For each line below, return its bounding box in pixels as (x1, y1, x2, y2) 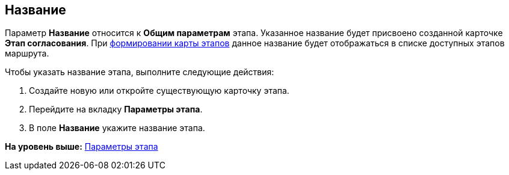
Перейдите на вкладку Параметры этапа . (29, 104, 203, 115)
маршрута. (5, 48, 49, 59)
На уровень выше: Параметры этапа (5, 141, 158, 152)
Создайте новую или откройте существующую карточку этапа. (29, 85, 289, 96)
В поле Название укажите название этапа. (29, 123, 205, 134)
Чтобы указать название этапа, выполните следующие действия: (5, 67, 274, 78)
